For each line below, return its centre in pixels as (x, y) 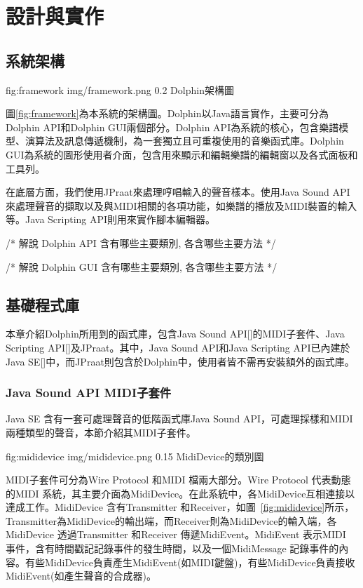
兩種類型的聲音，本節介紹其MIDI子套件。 (101, 432)
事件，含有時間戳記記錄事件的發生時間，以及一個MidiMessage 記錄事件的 (172, 548)
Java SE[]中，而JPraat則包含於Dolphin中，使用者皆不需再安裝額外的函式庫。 (180, 361)
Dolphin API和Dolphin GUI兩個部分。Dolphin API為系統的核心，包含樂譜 (172, 127)
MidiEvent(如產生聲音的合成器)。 (81, 576)
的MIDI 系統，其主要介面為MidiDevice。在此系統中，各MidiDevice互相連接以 (180, 493)
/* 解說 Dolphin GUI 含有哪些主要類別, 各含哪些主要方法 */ (142, 266)
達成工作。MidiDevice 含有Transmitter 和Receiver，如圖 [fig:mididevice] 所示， (180, 507)
